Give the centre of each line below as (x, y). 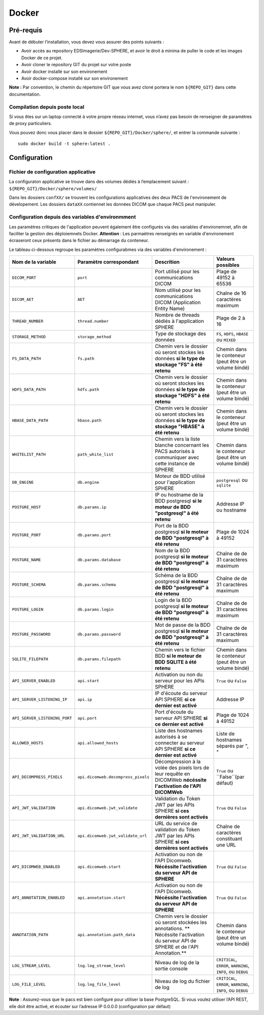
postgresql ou (232, 480)
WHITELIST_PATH (29, 454)
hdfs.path (88, 389)
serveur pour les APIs (180, 681)
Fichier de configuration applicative (52, 172)
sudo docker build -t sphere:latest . (64, 144)
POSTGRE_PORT (26, 535)
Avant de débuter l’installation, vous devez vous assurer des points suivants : (87, 42)
